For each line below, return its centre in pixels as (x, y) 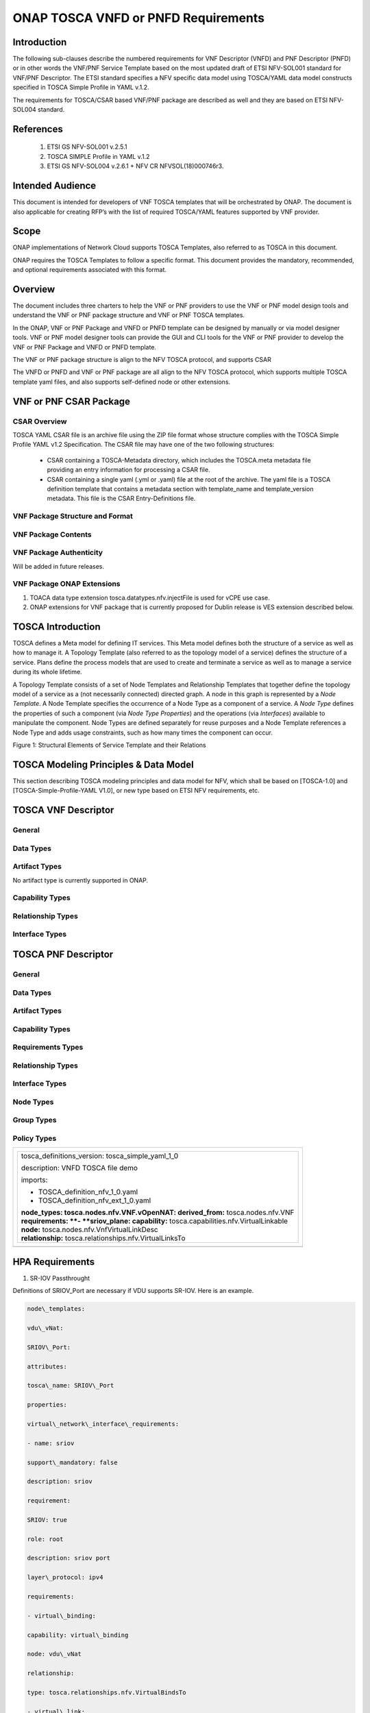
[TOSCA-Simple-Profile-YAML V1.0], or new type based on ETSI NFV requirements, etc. (136, 791)
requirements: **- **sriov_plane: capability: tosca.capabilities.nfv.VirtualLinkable (154, 1221)
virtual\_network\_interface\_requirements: (103, 1424)
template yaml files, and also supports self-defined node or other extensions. (122, 382)
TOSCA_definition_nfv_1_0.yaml (88, 1192)
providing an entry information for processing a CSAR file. (128, 470)
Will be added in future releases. (59, 566)
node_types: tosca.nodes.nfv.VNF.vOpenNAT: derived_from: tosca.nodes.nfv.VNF (158, 1213)
